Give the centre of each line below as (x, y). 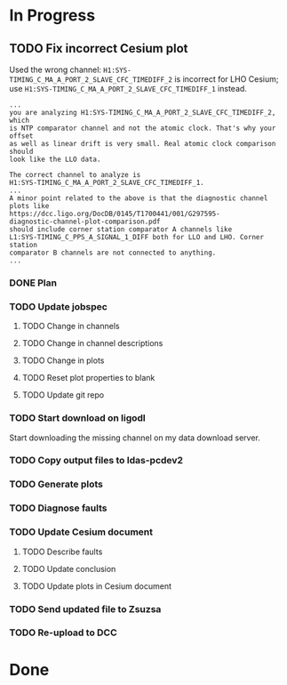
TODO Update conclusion (69, 568)
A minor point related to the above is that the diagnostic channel (139, 198)
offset (21, 136)
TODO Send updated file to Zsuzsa (85, 608)
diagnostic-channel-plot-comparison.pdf (85, 222)
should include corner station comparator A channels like (121, 230)
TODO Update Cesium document (81, 532)
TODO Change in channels (71, 326)
